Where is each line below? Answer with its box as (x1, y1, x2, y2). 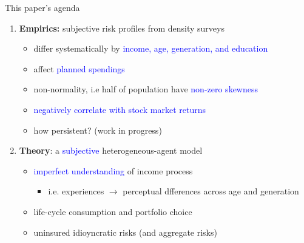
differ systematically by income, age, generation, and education (33, 42, 268, 55)
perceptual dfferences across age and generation (123, 185, 299, 197)
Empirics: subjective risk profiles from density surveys (19, 21, 225, 34)
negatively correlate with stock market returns (33, 103, 206, 115)
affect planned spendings (33, 62, 125, 75)
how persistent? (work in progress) (33, 123, 162, 136)
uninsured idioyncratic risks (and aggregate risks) (33, 225, 217, 238)
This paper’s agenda (5, 1, 80, 13)
